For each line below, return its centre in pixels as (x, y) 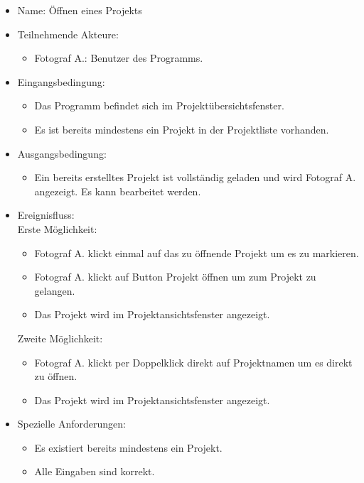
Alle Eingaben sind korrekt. (95, 471)
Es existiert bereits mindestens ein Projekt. (128, 447)
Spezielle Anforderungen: (71, 424)
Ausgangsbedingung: (62, 153)
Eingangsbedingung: (61, 81)
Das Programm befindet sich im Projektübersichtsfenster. (159, 105)
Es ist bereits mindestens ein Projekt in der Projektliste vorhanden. (182, 129)
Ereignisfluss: (46, 215)
